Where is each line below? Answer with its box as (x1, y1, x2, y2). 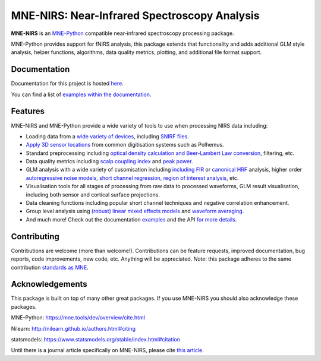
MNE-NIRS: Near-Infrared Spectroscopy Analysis (11, 9, 260, 22)
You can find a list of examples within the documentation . (11, 91, 152, 98)
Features (11, 106, 45, 116)
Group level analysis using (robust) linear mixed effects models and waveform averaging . (26, 208, 244, 215)
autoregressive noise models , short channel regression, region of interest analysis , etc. (26, 174, 239, 181)
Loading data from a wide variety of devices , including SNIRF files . (26, 132, 190, 140)
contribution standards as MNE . (11, 264, 89, 271)
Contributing (11, 232, 59, 242)
